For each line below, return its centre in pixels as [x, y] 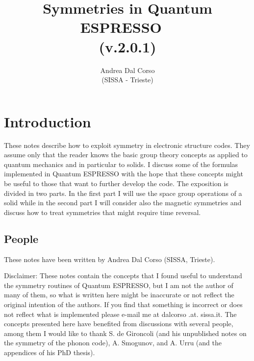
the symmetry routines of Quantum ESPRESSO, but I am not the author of [119, 285]
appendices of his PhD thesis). [50, 352]
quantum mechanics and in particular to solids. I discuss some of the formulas [121, 164]
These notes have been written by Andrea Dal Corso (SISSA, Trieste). [110, 259]
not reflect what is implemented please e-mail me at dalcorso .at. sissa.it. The [120, 314]
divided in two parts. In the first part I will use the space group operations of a [123, 193]
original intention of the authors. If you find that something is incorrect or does [123, 304]
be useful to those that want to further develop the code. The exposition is [116, 183]
